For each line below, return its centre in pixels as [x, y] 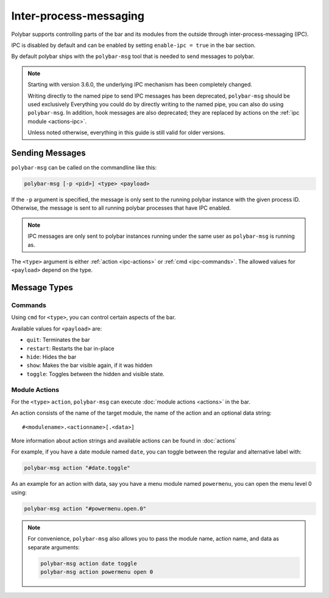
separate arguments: [54, 547]
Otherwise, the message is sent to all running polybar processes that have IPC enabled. [121, 208]
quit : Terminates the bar [58, 340]
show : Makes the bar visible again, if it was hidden [90, 365]
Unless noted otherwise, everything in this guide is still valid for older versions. [126, 133]
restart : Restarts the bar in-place [70, 348]
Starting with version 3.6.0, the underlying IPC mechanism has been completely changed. [140, 85]
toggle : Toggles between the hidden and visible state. [95, 374]
